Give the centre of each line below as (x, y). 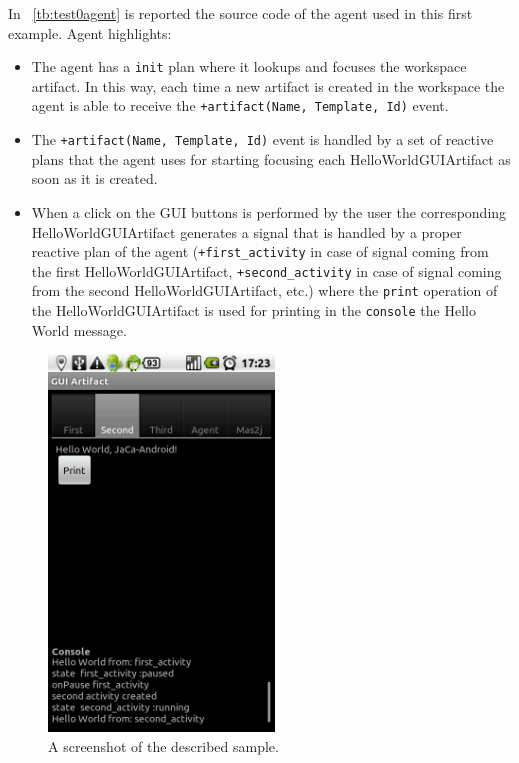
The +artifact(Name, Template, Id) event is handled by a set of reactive (262, 139)
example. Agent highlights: (90, 32)
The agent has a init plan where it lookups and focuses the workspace (249, 66)
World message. (79, 329)
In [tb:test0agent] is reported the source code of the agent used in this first (240, 13)
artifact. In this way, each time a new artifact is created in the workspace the (268, 85)
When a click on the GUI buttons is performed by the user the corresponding (269, 211)
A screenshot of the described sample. (163, 745)
